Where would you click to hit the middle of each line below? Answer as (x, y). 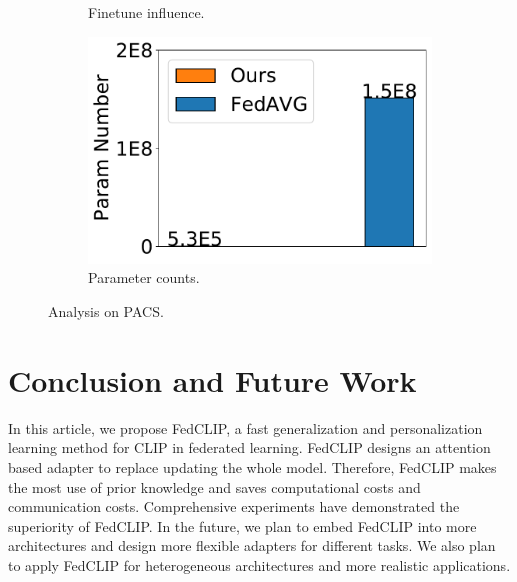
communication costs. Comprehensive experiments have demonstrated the (234, 506)
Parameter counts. (144, 277)
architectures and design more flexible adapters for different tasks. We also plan (252, 545)
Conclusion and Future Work (212, 379)
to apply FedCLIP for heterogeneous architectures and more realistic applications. (259, 564)
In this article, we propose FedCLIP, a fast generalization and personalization (245, 427)
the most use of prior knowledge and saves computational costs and (214, 486)
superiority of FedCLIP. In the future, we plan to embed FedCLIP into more (242, 525)
